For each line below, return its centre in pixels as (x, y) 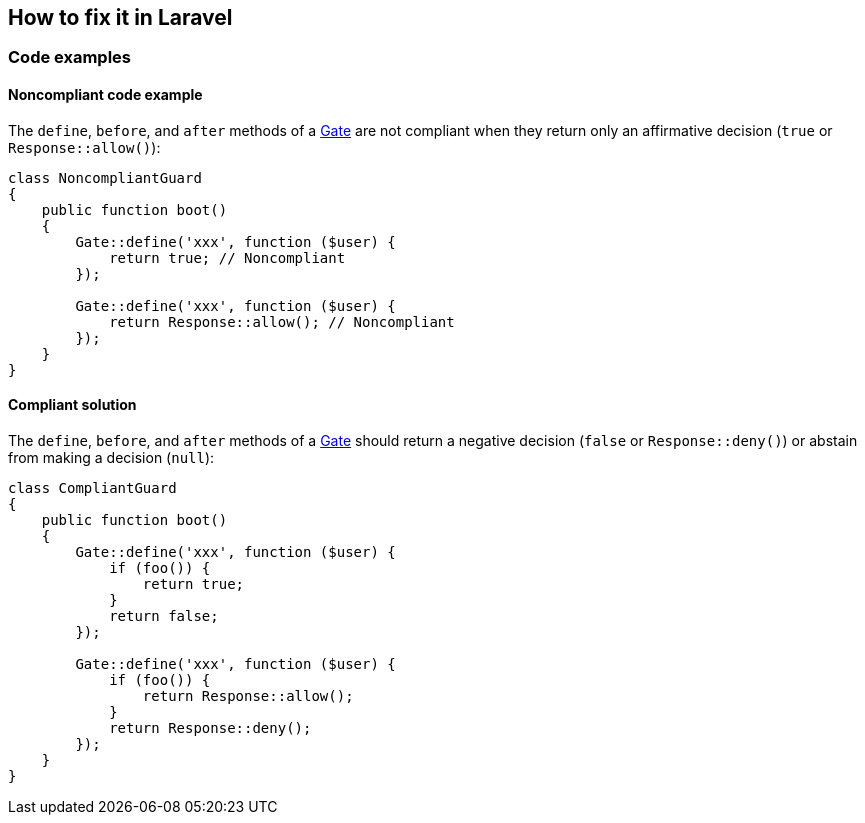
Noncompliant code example (105, 95)
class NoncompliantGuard (105, 177)
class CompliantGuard (92, 487)
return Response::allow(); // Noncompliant (282, 321)
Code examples (70, 57)
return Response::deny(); (210, 727)
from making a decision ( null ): (111, 457)
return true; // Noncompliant (227, 257)
